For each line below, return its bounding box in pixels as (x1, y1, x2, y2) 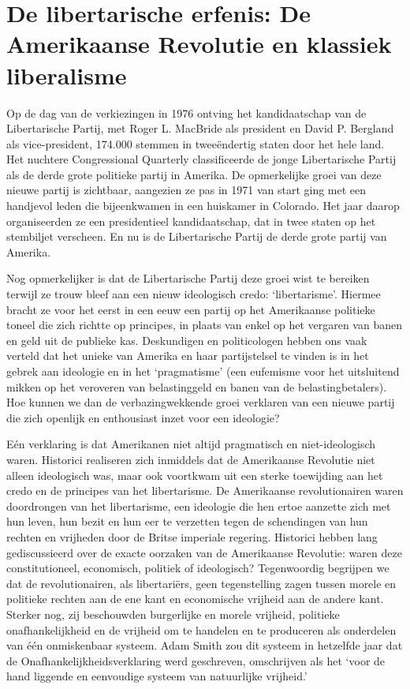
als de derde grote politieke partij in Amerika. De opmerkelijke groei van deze (6, 166, 382, 182)
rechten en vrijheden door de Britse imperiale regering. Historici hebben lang (6, 528, 378, 545)
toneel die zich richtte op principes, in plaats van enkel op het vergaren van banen (6, 316, 402, 333)
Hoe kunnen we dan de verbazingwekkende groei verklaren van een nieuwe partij (6, 394, 395, 410)
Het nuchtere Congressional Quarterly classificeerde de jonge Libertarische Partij (6, 151, 397, 167)
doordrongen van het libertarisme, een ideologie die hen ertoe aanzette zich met (6, 497, 391, 514)
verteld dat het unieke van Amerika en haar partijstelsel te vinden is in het (6, 347, 369, 364)
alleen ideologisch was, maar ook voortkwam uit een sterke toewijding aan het (6, 466, 383, 483)
